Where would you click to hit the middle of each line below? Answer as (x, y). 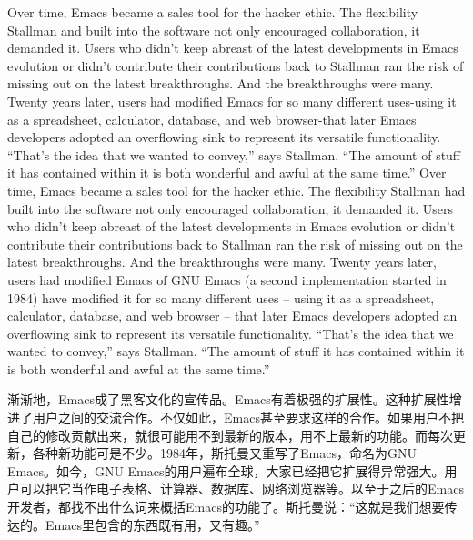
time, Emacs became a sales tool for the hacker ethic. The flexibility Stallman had (236, 190)
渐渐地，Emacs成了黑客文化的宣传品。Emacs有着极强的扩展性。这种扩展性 (228, 399)
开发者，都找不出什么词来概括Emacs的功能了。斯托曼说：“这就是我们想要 (226, 507)
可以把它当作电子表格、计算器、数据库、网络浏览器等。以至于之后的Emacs (242, 489)
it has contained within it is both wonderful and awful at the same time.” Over (227, 173)
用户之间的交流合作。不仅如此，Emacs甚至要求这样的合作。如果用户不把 (248, 418)
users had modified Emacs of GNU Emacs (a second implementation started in (227, 279)
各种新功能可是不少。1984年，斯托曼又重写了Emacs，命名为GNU (224, 453)
